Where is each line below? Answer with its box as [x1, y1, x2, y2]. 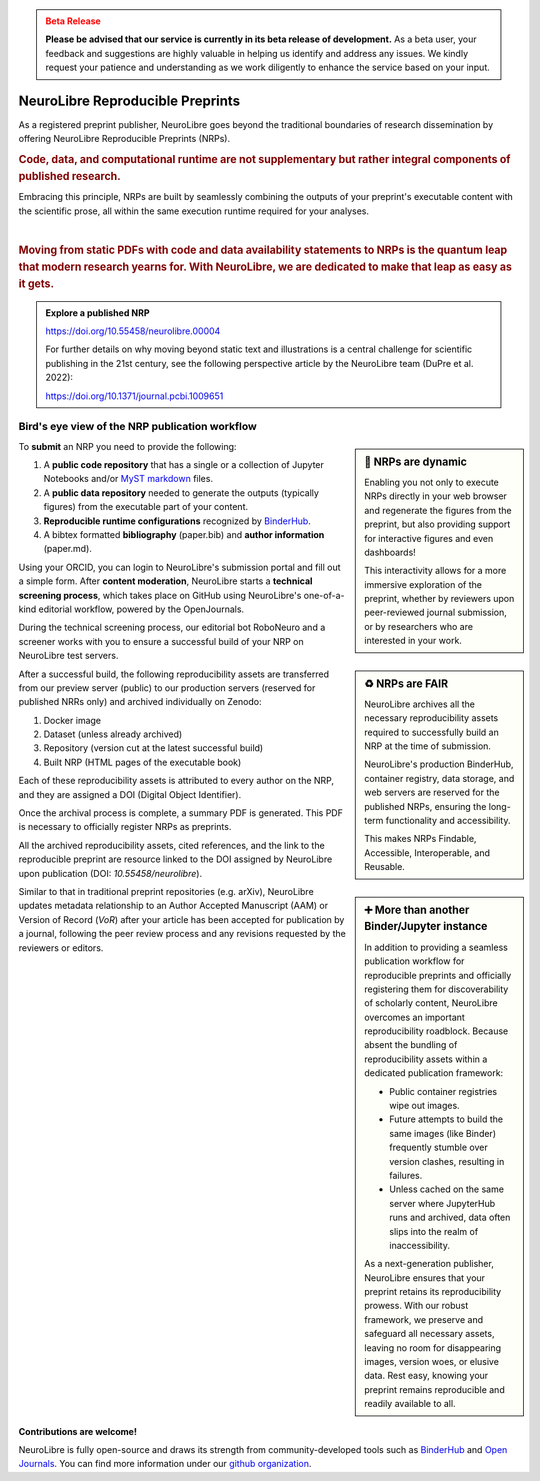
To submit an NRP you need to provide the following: [18, 440, 237, 452]
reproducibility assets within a [364, 1053, 488, 1065]
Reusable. [364, 861, 405, 873]
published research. [18, 170, 122, 184]
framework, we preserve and [364, 1313, 484, 1325]
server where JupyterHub [389, 1197, 496, 1209]
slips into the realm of [389, 1225, 479, 1237]
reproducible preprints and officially [364, 969, 512, 981]
